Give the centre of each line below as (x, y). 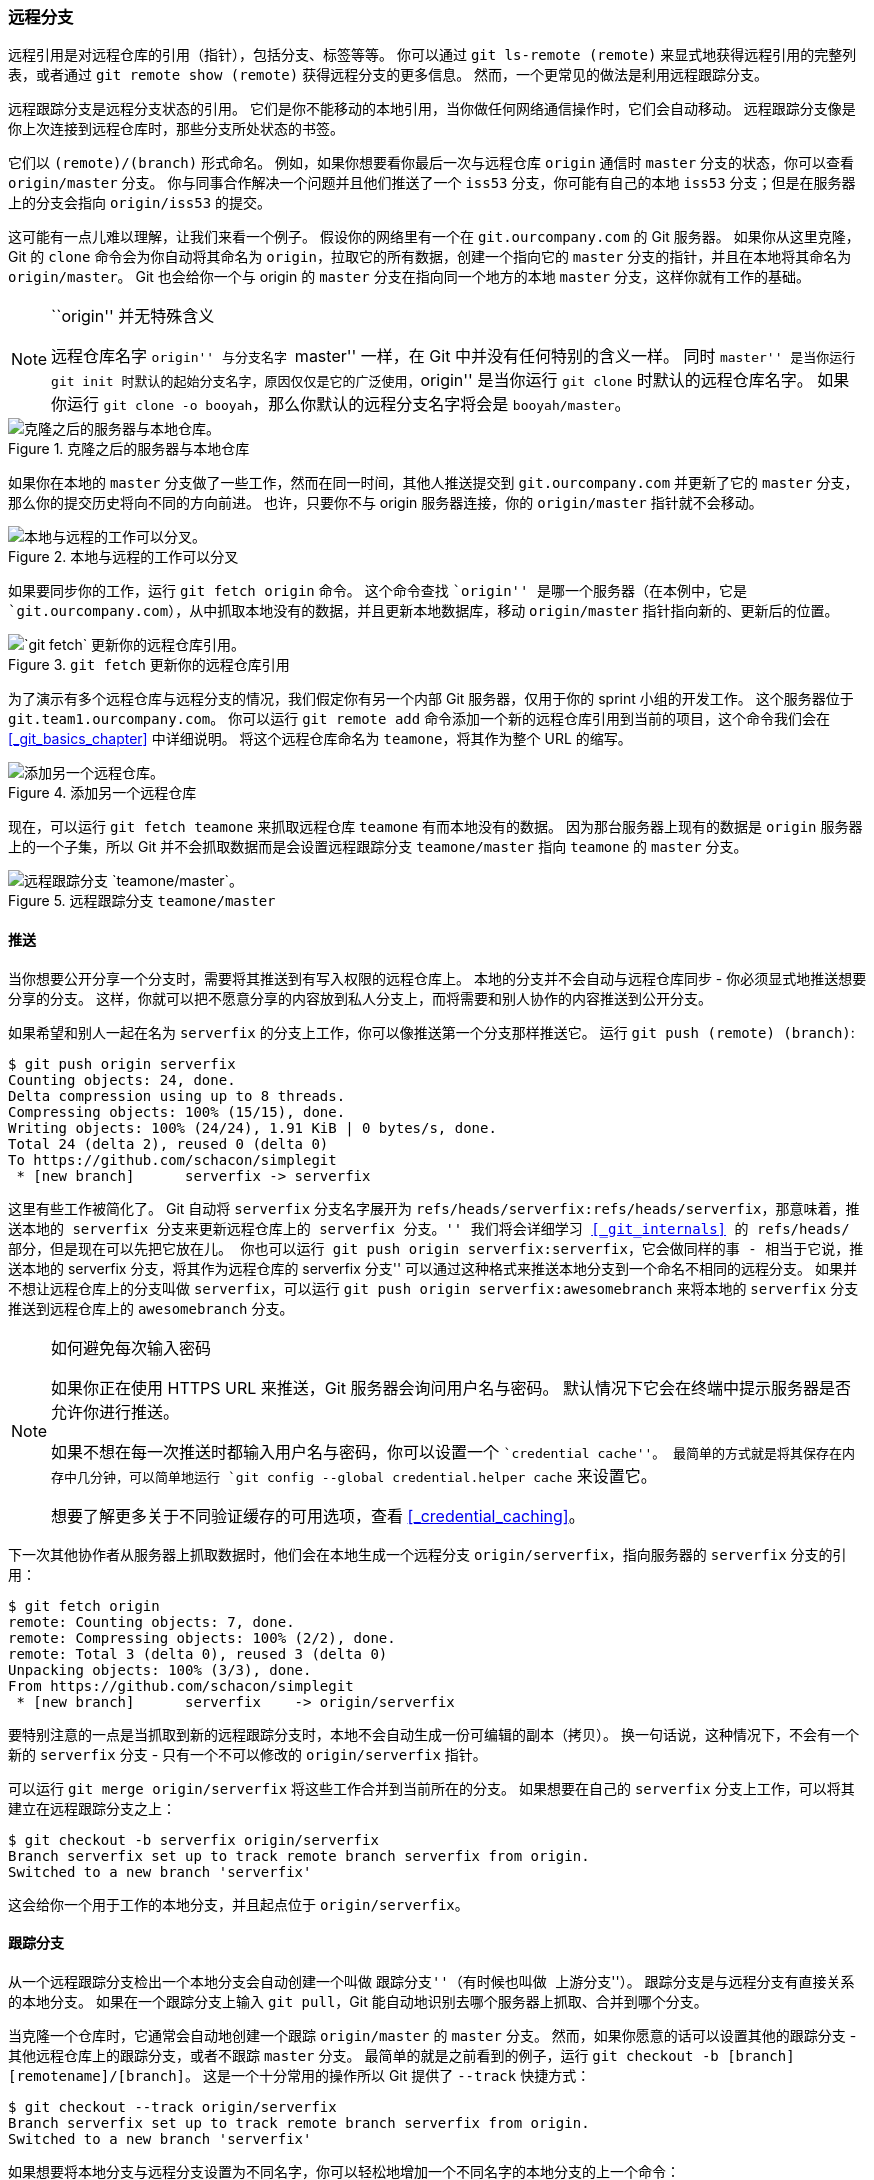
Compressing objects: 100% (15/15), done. (177, 1111)
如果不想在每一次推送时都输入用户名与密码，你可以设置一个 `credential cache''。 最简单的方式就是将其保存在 (447, 1451)
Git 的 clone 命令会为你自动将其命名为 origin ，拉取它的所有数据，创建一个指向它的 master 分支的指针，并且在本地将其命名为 (430, 257)
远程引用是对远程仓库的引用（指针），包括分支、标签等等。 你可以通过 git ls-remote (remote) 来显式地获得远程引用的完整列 (432, 55)
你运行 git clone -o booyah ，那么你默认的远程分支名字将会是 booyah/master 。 (341, 404)
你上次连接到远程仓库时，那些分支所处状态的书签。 (176, 129)
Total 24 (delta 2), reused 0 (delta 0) (168, 1143)
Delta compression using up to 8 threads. (177, 1095)
